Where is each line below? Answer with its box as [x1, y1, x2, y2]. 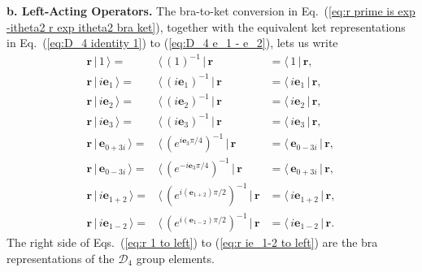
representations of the [7, 249, 115, 266]
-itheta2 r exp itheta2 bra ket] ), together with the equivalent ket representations [7, 18, 406, 35]
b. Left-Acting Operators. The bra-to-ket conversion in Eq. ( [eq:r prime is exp [7, 2, 415, 19]
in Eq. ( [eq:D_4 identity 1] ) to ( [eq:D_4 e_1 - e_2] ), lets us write [7, 34, 338, 51]
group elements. [136, 249, 215, 266]
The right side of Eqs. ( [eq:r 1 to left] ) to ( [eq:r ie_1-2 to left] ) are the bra [7, 234, 378, 251]
